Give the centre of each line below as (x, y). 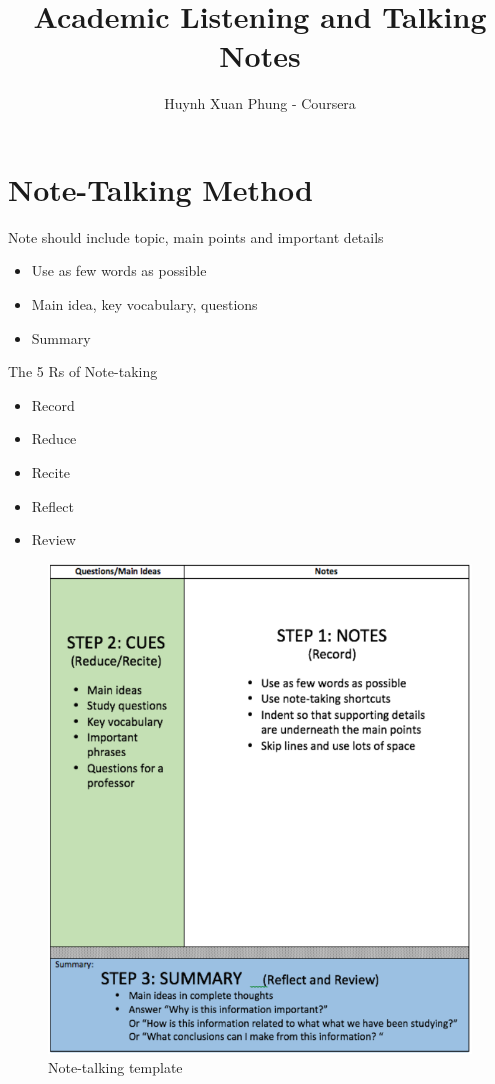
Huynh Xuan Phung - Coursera (260, 103)
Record (53, 404)
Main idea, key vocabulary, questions (144, 304)
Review (53, 539)
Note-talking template (115, 1067)
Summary (61, 337)
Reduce (54, 438)
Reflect (52, 505)
